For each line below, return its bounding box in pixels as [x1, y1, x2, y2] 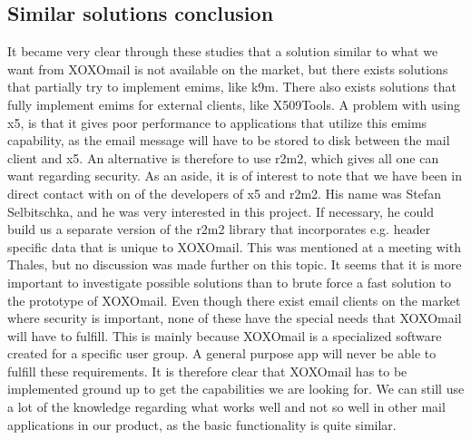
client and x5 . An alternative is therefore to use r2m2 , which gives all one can [7, 148, 439, 167]
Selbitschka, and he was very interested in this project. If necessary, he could [7, 201, 434, 220]
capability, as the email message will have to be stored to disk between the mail [7, 131, 450, 150]
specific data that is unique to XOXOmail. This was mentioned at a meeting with [7, 237, 461, 256]
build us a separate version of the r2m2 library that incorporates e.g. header [7, 220, 431, 239]
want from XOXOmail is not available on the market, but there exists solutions [7, 59, 448, 78]
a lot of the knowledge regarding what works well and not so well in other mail [7, 397, 446, 416]
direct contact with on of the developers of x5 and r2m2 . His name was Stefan [7, 183, 441, 202]
